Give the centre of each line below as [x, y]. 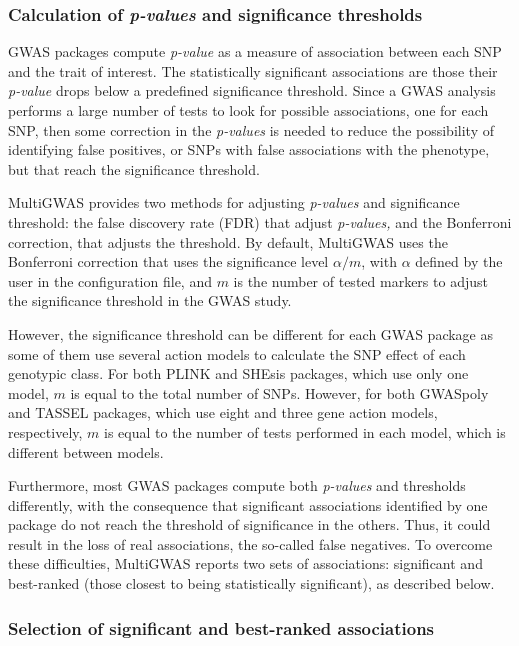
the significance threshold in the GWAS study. [150, 300]
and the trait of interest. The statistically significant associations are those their [253, 70]
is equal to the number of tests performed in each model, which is [305, 431]
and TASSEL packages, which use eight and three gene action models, [223, 412]
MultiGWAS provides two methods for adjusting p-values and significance [234, 202]
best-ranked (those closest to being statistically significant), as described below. [251, 583]
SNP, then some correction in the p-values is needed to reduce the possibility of [251, 129]
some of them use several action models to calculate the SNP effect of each [237, 353]
